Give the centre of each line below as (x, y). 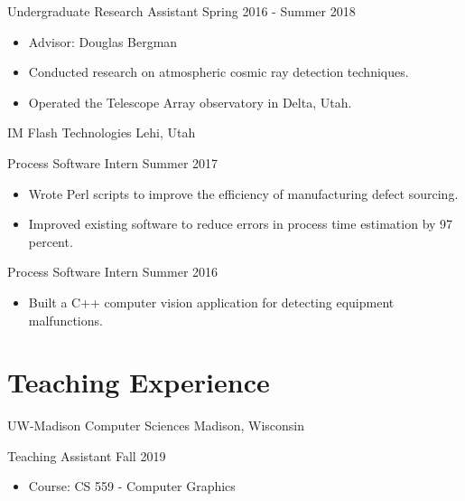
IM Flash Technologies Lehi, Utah (102, 132)
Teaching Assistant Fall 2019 (87, 455)
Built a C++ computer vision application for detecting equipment (211, 302)
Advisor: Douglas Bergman (103, 41)
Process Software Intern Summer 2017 (113, 162)
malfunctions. (65, 320)
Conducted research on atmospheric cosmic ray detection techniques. (219, 72)
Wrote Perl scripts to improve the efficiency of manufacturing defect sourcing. (243, 193)
